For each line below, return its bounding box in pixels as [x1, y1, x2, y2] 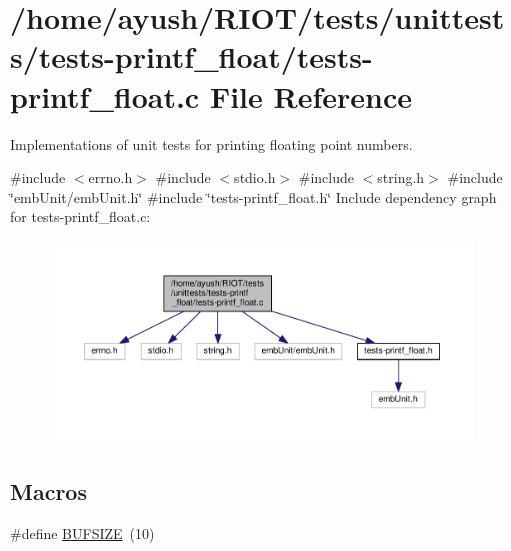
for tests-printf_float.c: [10, 206, 151, 227]
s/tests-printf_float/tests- [10, 36, 373, 77]
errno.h [88, 167, 133, 188]
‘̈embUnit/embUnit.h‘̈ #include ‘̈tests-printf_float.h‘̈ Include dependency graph [10, 186, 497, 207]
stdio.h [234, 167, 276, 188]
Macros [10, 476, 87, 507]
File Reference [209, 75, 412, 116]
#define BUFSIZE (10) [10, 522, 155, 543]
